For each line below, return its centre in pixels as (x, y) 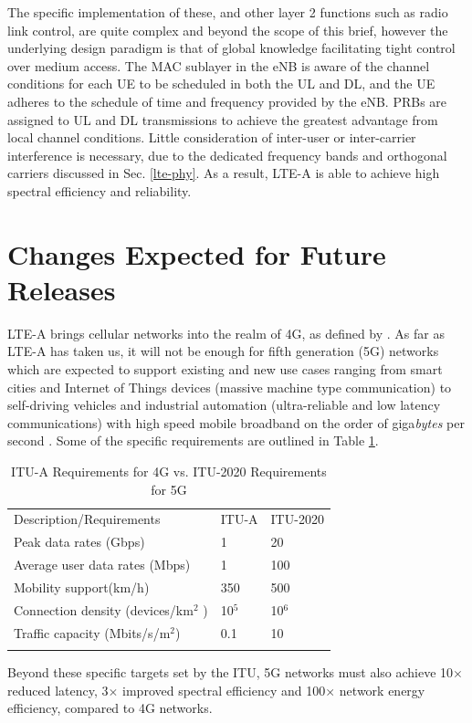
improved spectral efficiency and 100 (224, 690)
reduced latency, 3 (58, 690)
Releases (62, 289)
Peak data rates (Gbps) (79, 542)
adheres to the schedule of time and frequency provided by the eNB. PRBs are (227, 101)
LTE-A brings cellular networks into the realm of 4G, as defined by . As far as (226, 333)
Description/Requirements (87, 519)
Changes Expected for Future (197, 253)
